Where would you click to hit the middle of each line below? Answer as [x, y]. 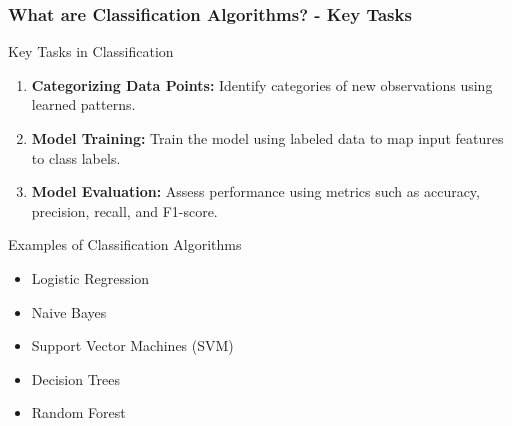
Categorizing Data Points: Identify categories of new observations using [262, 84]
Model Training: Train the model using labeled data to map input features [267, 138]
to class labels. [76, 157]
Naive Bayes [69, 311]
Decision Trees [76, 378]
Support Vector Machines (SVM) [132, 345]
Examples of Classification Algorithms [125, 244]
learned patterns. [83, 104]
